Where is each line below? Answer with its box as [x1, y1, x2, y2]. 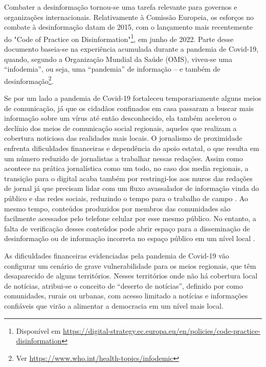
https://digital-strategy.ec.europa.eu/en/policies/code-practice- [63, 325, 260, 336]
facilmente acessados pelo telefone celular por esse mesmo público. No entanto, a [4, 213, 256, 224]
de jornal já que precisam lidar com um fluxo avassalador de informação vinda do [4, 183, 259, 193]
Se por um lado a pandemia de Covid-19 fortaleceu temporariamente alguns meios [4, 93, 261, 103]
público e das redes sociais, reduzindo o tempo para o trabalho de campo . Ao [4, 193, 248, 203]
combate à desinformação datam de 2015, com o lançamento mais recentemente [4, 21, 253, 32]
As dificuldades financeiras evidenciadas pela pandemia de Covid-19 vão [4, 250, 229, 261]
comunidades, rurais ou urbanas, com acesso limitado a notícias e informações [4, 290, 248, 301]
